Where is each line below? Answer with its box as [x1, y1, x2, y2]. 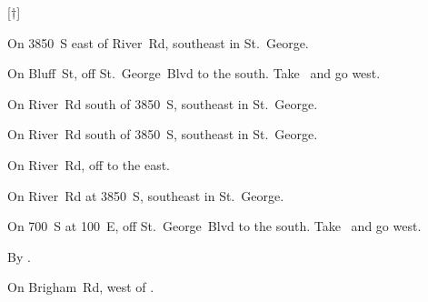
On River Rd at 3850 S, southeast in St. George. [7, 186, 284, 205]
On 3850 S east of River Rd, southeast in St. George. [7, 33, 309, 52]
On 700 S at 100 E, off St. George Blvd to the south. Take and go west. [7, 216, 422, 236]
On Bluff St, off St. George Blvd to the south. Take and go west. [7, 64, 381, 83]
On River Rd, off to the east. [7, 155, 170, 174]
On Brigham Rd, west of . [7, 277, 154, 297]
